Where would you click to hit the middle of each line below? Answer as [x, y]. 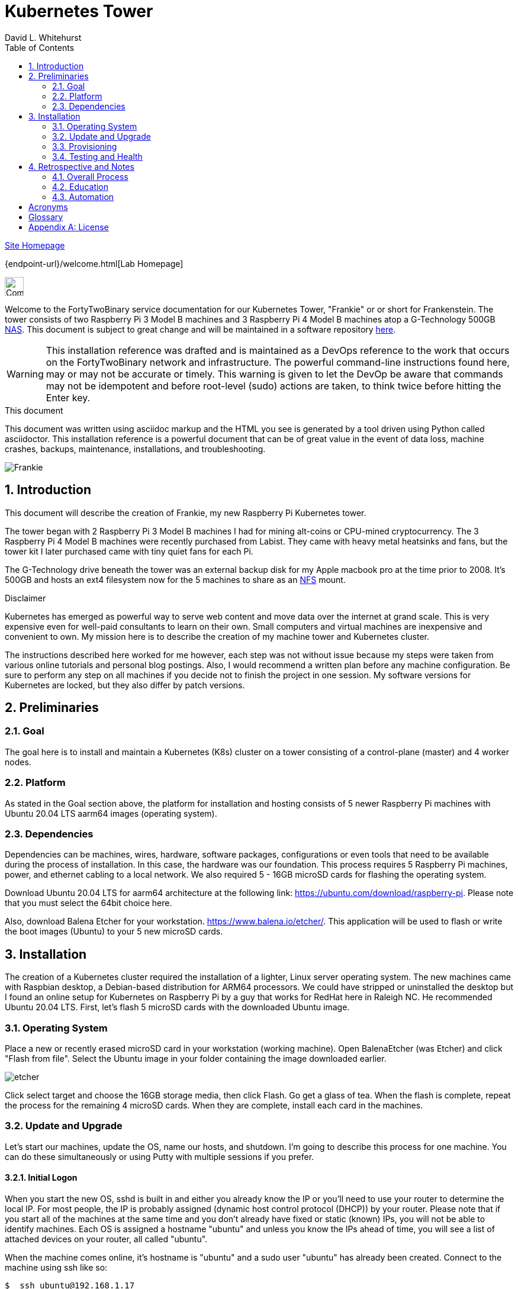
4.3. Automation [83, 196]
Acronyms [48, 207]
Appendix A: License [69, 227]
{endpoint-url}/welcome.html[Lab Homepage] [94, 263]
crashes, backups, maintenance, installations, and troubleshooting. [135, 449]
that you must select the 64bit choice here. [89, 903]
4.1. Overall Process [90, 176]
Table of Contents [40, 47]
